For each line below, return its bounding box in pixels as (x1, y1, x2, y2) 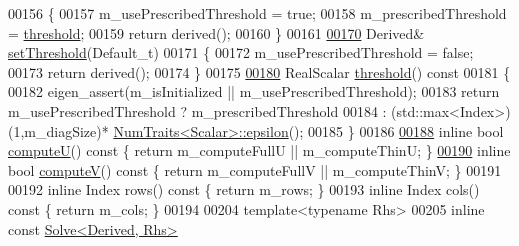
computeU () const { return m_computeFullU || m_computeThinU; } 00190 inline (8, 140, 511, 161)
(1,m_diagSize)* (8, 120, 109, 141)
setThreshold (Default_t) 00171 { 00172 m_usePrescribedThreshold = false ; (8, 42, 474, 63)
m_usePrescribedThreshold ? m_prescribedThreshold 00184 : (8, 100, 387, 121)
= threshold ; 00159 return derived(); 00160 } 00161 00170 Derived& (8, 22, 425, 43)
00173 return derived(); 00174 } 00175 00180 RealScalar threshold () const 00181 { (8, 61, 511, 82)
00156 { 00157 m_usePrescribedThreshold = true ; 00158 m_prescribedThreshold (8, 3, 507, 23)
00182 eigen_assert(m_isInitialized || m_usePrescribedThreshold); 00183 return (8, 81, 500, 102)
